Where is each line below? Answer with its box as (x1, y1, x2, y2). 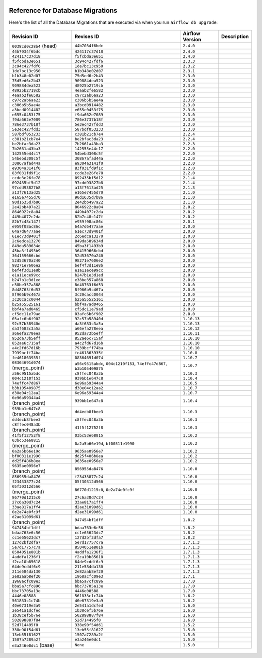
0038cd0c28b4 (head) (12, 42, 57, 49)
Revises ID (74, 33, 99, 40)
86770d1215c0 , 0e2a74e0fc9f (74, 486, 135, 493)
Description (221, 33, 249, 40)
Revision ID (12, 33, 39, 40)
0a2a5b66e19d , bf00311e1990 (74, 440, 135, 447)
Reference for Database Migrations (9, 6, 117, 15)
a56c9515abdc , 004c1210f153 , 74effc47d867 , (74, 360, 167, 366)
